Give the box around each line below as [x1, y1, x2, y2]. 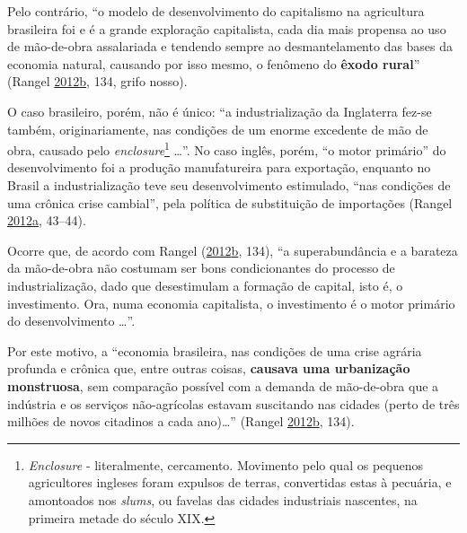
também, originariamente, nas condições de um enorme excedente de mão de [7, 119, 428, 138]
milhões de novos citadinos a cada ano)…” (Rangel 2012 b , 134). [7, 412, 355, 431]
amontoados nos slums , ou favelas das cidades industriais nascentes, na [28, 490, 418, 509]
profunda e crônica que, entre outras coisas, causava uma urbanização [7, 359, 410, 378]
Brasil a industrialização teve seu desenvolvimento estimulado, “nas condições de [7, 176, 451, 194]
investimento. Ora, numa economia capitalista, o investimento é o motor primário [7, 293, 455, 312]
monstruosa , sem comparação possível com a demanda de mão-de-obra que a [7, 376, 439, 395]
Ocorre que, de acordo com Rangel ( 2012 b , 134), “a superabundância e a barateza [7, 240, 458, 259]
